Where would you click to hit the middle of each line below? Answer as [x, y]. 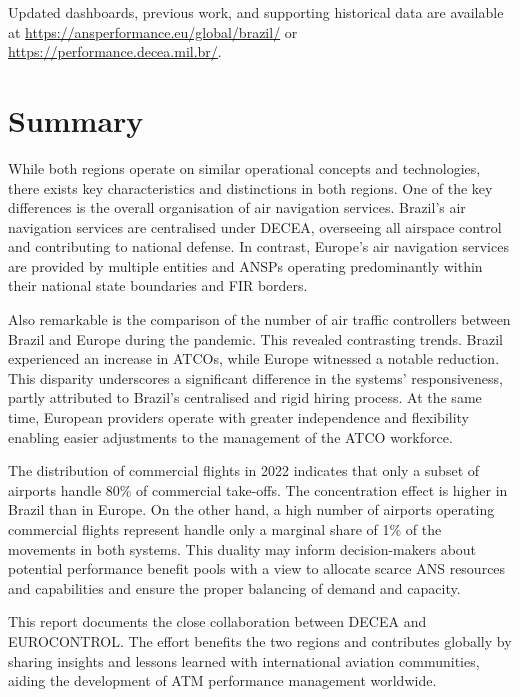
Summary [76, 119]
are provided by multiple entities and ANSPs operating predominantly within [245, 265]
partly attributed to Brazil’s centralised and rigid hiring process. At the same [245, 397]
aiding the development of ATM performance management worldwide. [222, 680]
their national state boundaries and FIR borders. [158, 285]
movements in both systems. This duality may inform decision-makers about [242, 548]
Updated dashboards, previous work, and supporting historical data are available [256, 12]
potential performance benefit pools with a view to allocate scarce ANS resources [257, 568]
